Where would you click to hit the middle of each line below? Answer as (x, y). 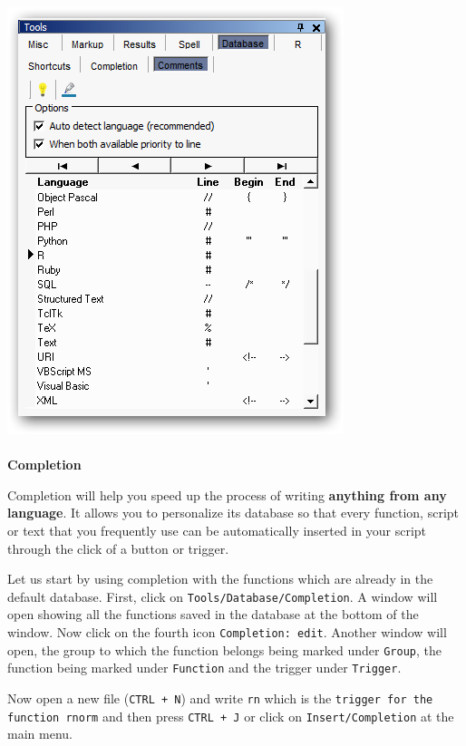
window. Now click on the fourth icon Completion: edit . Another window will (227, 632)
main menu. (40, 734)
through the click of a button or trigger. (118, 548)
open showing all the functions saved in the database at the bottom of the (213, 614)
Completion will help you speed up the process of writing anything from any (227, 494)
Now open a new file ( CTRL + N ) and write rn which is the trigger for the (220, 698)
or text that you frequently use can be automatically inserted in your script (217, 530)
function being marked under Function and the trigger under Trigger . (204, 668)
